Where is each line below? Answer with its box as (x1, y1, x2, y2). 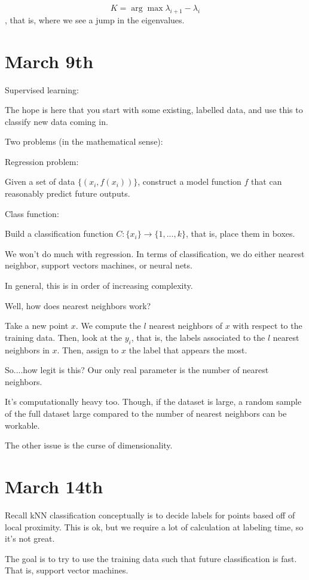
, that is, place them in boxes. (185, 227, 295, 240)
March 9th (5, 48, 94, 73)
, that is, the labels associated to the (131, 331, 265, 343)
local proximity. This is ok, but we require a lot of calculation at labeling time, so (5, 520, 304, 533)
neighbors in (5, 343, 50, 356)
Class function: (5, 207, 59, 219)
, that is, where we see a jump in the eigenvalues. (5, 13, 185, 26)
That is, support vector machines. (5, 564, 129, 576)
